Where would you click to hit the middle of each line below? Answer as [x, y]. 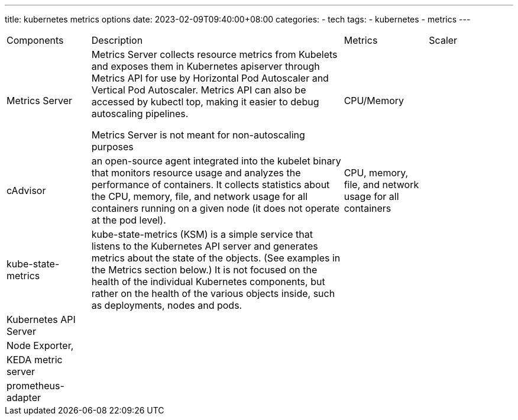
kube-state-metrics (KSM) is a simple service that [202, 234]
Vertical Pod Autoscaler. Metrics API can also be [199, 90]
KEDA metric [35, 360]
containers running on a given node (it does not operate [216, 208]
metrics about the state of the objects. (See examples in [216, 258]
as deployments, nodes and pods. [167, 305]
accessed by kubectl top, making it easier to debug [205, 102]
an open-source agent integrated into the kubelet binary [216, 161]
